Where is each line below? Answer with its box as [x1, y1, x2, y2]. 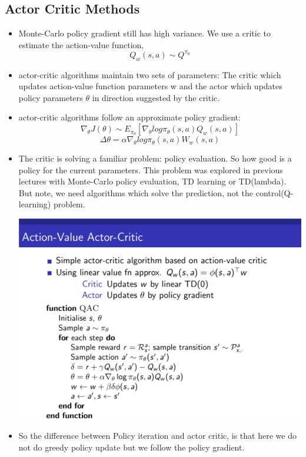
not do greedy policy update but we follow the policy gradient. [18, 441, 245, 453]
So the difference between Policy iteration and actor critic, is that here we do [18, 429, 297, 442]
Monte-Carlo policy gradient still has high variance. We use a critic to [18, 27, 271, 39]
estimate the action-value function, [18, 38, 144, 51]
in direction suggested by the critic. [92, 91, 220, 103]
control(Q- [255, 186, 294, 199]
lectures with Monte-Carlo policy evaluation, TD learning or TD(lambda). [18, 175, 287, 187]
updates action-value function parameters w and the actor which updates [18, 80, 282, 92]
